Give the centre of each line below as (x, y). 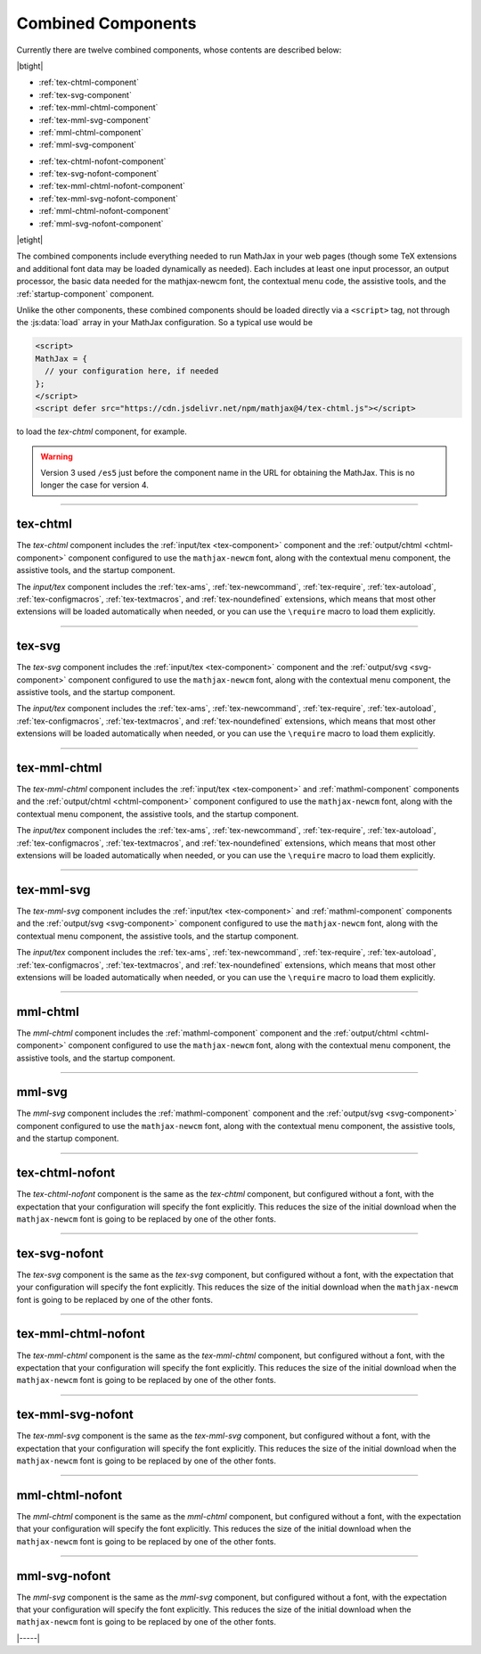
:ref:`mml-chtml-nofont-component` (105, 211)
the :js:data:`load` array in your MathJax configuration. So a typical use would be (165, 323)
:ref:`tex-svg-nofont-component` (99, 174)
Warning (57, 456)
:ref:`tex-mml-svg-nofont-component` (108, 198)
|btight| (30, 66)
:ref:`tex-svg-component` (86, 94)
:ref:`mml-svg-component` (88, 145)
